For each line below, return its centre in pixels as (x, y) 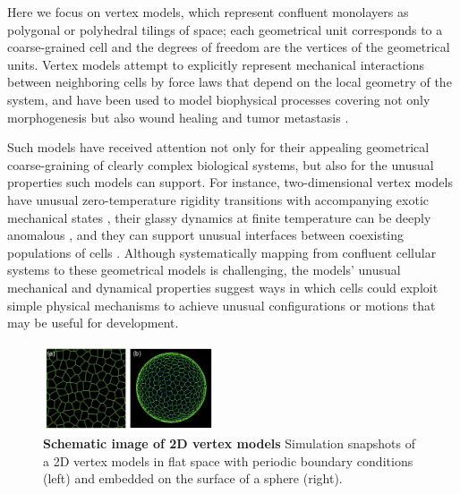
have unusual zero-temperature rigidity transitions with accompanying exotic (218, 199)
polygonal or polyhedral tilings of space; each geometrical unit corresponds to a (225, 29)
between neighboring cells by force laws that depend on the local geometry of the (230, 82)
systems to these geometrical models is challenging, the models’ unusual (204, 270)
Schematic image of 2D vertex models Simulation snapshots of (230, 443)
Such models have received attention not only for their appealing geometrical (218, 147)
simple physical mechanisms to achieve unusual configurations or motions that (221, 305)
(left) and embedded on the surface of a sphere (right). (193, 478)
